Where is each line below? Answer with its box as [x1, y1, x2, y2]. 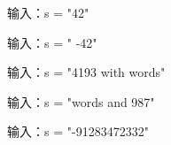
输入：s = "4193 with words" [7, 63, 166, 81]
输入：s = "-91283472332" [7, 122, 149, 141]
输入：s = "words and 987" [7, 92, 155, 111]
